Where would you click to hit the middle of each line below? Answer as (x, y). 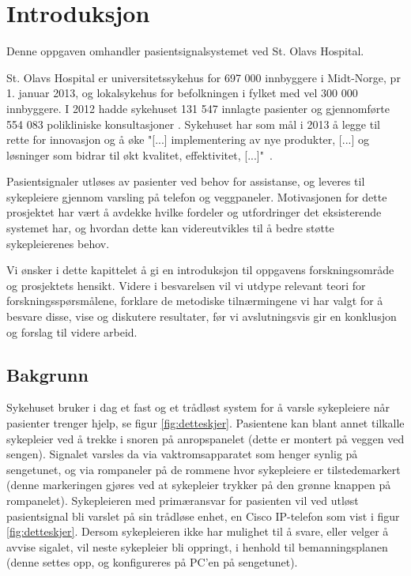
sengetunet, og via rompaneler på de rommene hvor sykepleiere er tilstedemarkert (204, 469)
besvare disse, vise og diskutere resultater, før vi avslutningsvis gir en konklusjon (202, 316)
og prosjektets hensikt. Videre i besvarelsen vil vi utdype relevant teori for (186, 285)
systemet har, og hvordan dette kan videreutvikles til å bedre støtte (170, 228)
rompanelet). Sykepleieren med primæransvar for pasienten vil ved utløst (183, 500)
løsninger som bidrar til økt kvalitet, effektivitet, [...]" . (140, 154)
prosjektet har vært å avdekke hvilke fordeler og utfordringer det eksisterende (194, 212)
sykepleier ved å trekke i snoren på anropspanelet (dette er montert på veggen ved (205, 438)
